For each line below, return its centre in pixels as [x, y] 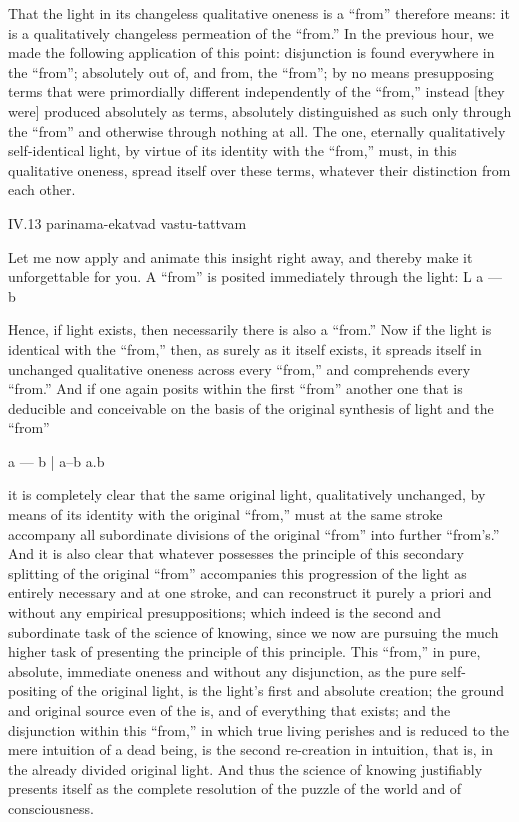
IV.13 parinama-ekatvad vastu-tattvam [127, 222]
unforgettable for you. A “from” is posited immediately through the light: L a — [255, 276]
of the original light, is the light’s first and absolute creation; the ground [283, 690]
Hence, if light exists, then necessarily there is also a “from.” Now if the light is [250, 329]
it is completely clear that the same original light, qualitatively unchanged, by [247, 494]
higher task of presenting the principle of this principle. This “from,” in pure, [244, 651]
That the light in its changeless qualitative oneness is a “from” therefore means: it [259, 13]
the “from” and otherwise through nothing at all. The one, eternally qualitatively [257, 130]
